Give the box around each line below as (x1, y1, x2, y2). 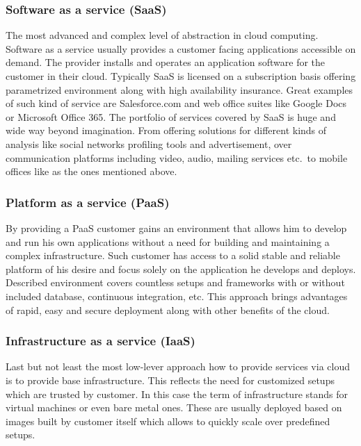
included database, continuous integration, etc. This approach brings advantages (6, 288, 348, 303)
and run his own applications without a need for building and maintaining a (6, 234, 330, 249)
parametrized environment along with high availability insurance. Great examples (6, 82, 353, 97)
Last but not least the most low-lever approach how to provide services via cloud (6, 359, 350, 374)
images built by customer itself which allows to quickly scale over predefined (6, 413, 330, 428)
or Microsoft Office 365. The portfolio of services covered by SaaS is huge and (6, 109, 336, 124)
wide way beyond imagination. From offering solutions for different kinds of (6, 123, 327, 138)
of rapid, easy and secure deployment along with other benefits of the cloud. (6, 302, 330, 317)
